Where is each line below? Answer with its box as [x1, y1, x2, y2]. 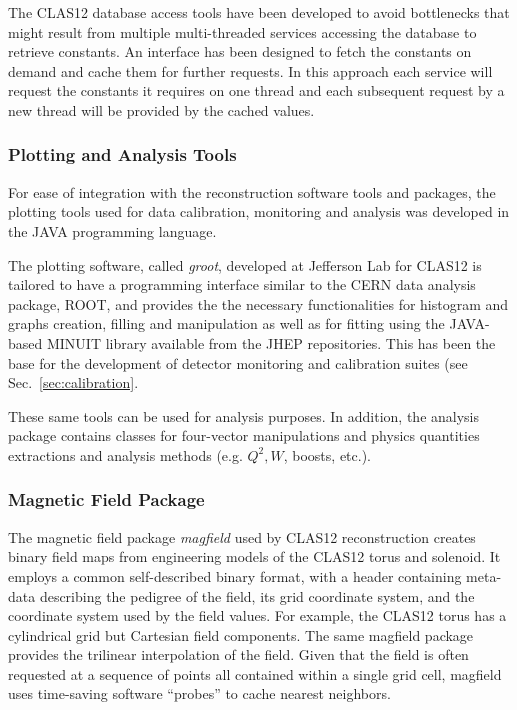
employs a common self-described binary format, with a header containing [8, 565, 462, 586]
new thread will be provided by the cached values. [8, 99, 315, 120]
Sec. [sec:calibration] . [8, 372, 139, 393]
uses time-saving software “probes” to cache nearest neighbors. [8, 683, 391, 704]
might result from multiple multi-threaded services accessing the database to [8, 21, 477, 42]
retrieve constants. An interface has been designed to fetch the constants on [8, 41, 472, 62]
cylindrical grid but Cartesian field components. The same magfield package [8, 624, 474, 645]
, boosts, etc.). [283, 444, 371, 465]
